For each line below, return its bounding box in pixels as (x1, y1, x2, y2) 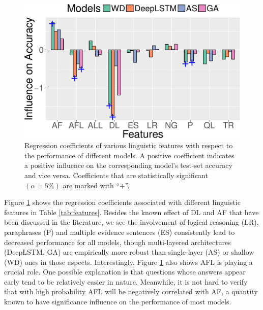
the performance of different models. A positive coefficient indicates (24, 150, 235, 160)
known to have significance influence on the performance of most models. (4, 296, 231, 307)
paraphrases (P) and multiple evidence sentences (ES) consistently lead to (4, 226, 235, 237)
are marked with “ (63, 180, 120, 190)
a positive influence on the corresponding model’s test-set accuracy (24, 160, 232, 170)
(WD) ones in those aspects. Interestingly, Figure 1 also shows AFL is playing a (4, 256, 253, 267)
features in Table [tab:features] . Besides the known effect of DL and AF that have (4, 206, 259, 217)
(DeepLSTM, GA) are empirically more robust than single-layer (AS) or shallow (4, 247, 254, 257)
